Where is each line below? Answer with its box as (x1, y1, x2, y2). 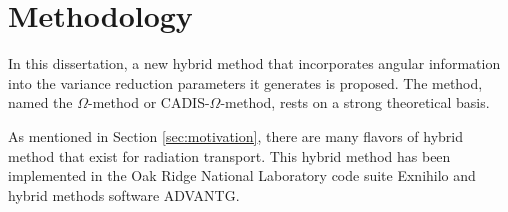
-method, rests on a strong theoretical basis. (220, 92, 490, 113)
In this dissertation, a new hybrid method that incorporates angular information (8, 53, 501, 74)
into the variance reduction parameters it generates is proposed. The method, (8, 72, 483, 93)
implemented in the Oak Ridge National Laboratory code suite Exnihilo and (8, 165, 476, 186)
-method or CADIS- (88, 92, 210, 113)
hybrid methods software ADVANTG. (8, 184, 240, 205)
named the (8, 92, 73, 113)
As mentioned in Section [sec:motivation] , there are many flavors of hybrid (8, 125, 464, 146)
